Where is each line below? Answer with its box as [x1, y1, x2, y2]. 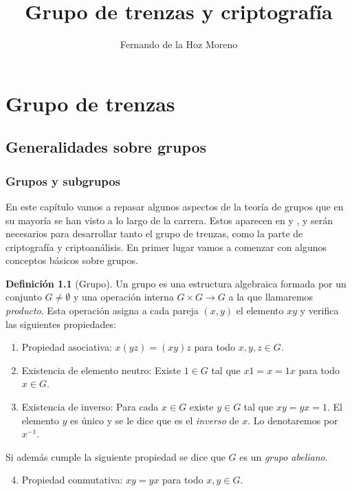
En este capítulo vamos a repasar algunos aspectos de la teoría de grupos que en [5, 199, 344, 213]
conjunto [5, 290, 42, 304]
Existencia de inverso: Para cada [21, 400, 159, 414]
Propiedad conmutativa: [21, 472, 123, 487]
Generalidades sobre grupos [5, 136, 207, 157]
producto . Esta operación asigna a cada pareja [5, 303, 199, 318]
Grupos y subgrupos [5, 172, 121, 189]
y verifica [300, 303, 339, 318]
